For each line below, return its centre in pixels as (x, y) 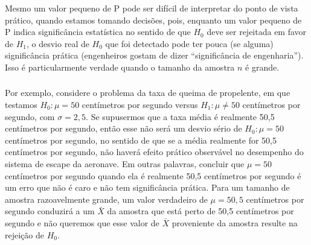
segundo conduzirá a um (50, 211)
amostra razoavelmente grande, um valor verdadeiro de (106, 199)
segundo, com (30, 116)
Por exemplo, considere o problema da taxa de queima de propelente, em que (148, 93)
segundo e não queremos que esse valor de (82, 222)
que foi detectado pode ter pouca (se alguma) (189, 43)
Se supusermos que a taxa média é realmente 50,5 (183, 116)
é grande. (262, 67)
